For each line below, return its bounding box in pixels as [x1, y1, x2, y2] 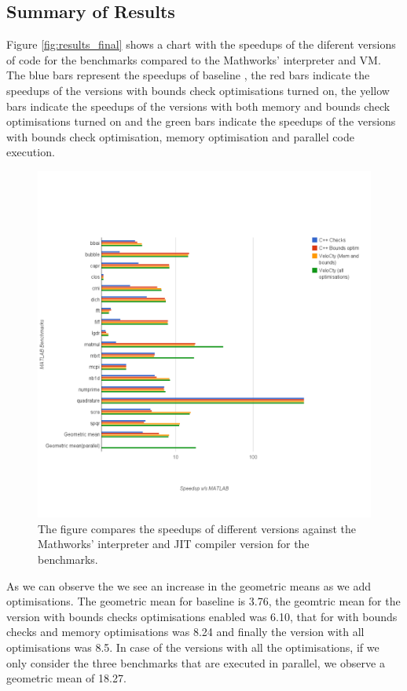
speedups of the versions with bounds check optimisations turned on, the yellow [6, 82, 390, 98]
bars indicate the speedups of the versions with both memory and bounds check [6, 97, 390, 114]
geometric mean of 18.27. [6, 670, 126, 686]
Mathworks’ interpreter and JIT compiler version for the [38, 536, 310, 552]
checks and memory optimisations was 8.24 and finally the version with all [6, 623, 365, 640]
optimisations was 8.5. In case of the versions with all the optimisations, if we [6, 638, 379, 655]
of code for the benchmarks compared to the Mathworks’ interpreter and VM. [6, 51, 381, 68]
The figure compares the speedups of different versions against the [38, 520, 357, 536]
